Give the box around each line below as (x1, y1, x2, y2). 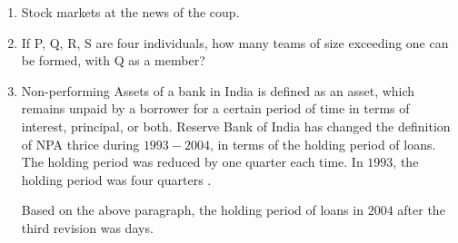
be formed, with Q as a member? (21, 51, 205, 70)
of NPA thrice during (21, 134, 140, 153)
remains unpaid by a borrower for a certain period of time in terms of (21, 99, 410, 118)
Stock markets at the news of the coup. (21, 3, 240, 21)
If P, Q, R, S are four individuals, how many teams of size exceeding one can (21, 33, 449, 52)
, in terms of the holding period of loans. (210, 134, 436, 153)
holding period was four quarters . (21, 170, 212, 189)
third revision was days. (21, 218, 154, 237)
